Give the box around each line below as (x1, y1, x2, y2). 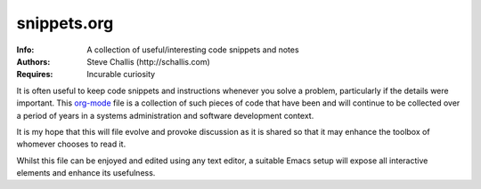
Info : (16, 44, 35, 55)
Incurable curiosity (86, 69, 156, 80)
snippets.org (16, 13, 114, 33)
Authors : (16, 56, 51, 67)
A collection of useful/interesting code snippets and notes (86, 44, 299, 55)
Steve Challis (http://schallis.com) (86, 56, 210, 67)
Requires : (16, 69, 53, 80)
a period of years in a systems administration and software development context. (16, 110, 314, 121)
